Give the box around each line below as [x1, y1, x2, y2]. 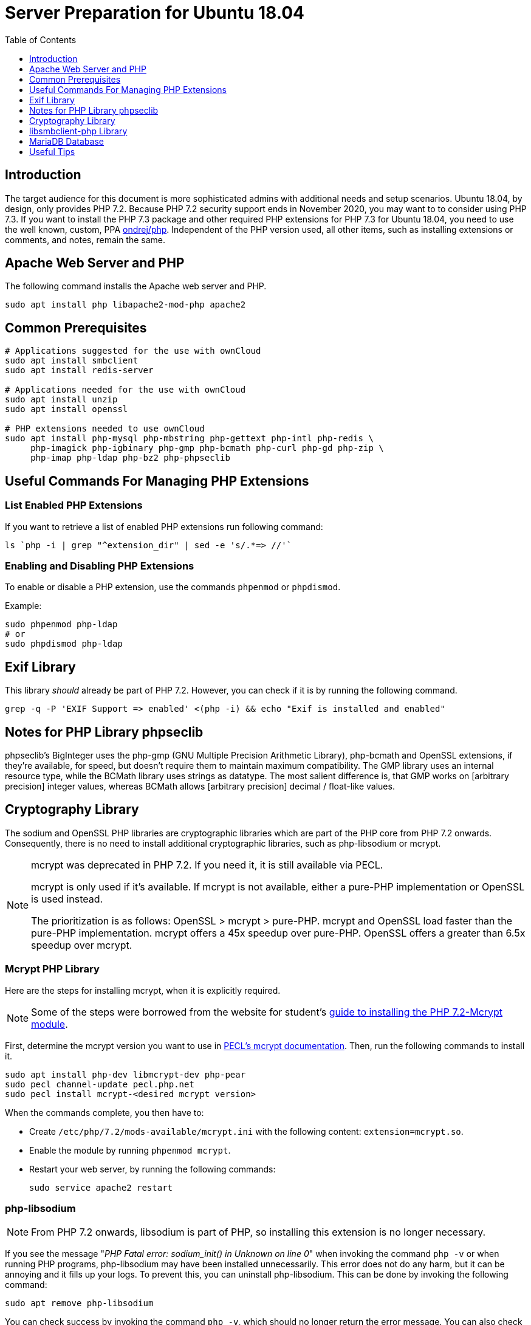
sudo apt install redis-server [5, 365, 154, 376]
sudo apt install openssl [5, 404, 128, 415]
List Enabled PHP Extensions [5, 499, 143, 512]
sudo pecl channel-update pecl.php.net [5, 1079, 194, 1089]
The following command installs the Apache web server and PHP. [5, 281, 267, 292]
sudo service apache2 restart [29, 1182, 173, 1192]
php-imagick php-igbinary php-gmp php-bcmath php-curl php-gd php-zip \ [30, 443, 384, 453]
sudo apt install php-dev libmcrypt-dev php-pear [5, 1069, 246, 1079]
